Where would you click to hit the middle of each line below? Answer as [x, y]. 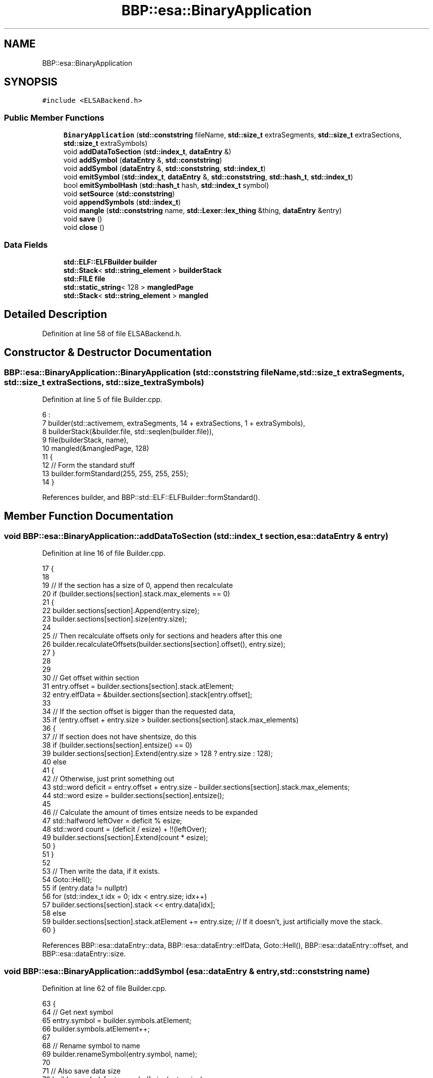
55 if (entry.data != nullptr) [85, 888]
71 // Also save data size [81, 1071]
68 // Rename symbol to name [91, 1045]
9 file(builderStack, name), [85, 440]
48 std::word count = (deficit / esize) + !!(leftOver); [125, 829]
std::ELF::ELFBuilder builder [110, 262]
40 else [54, 762]
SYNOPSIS [31, 82]
